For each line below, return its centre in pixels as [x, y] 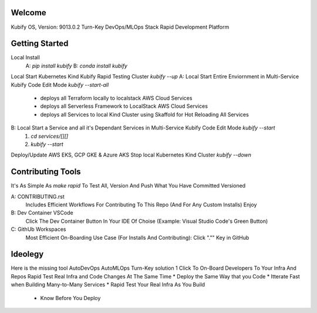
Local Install [26, 57]
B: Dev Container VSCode [42, 213]
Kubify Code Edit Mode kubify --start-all [60, 84]
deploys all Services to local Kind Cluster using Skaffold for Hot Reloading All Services [144, 114]
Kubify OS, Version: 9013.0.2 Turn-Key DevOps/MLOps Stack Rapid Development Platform [120, 27]
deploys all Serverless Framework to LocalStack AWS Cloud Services [124, 106]
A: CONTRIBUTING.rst [38, 196]
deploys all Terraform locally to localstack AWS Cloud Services [116, 98]
